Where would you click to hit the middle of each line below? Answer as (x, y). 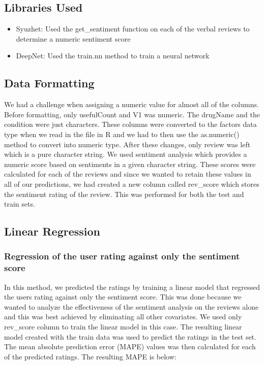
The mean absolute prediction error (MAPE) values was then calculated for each (130, 346)
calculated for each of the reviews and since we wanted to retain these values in (128, 174)
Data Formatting (49, 83)
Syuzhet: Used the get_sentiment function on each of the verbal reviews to (133, 29)
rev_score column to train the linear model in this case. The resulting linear (123, 327)
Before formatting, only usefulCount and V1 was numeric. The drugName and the (132, 114)
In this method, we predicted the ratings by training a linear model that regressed (132, 287)
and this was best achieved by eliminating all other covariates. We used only (123, 317)
